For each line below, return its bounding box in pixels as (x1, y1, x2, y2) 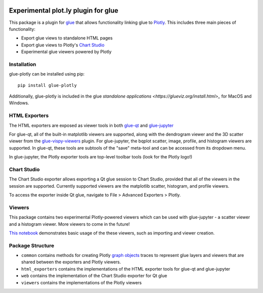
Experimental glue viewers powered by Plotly (21, 49, 112, 55)
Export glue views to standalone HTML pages (21, 35, 113, 41)
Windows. (9, 100, 29, 106)
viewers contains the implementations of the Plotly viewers (21, 279, 142, 285)
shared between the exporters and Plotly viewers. (21, 259, 121, 265)
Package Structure (9, 242, 55, 249)
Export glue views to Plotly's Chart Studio (21, 42, 105, 48)
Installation (9, 61, 37, 68)
